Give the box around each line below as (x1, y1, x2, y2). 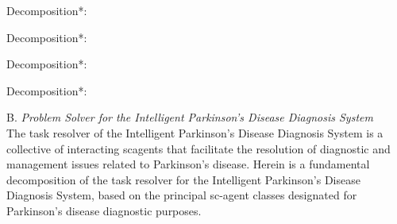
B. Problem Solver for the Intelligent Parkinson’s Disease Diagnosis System (6, 109, 373, 126)
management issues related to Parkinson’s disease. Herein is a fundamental (6, 156, 370, 172)
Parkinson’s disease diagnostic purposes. (6, 202, 202, 218)
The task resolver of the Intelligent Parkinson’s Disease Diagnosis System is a (6, 124, 384, 141)
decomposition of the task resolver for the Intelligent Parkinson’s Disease (6, 171, 360, 187)
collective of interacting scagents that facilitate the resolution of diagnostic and (6, 140, 391, 156)
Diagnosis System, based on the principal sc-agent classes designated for (6, 187, 357, 203)
